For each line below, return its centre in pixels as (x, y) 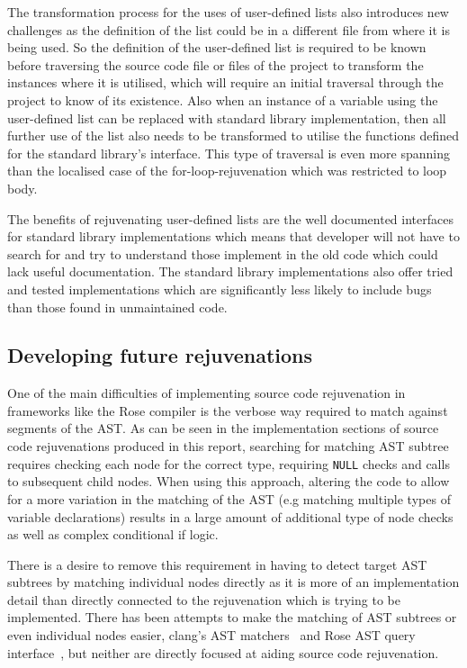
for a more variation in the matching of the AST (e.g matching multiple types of (229, 498)
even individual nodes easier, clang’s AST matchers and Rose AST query (211, 635)
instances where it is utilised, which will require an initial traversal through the (225, 82)
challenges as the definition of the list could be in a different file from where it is (229, 29)
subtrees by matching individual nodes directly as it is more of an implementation (233, 582)
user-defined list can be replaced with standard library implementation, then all (227, 117)
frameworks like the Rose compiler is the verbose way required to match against (228, 410)
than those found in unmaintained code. (117, 307)
